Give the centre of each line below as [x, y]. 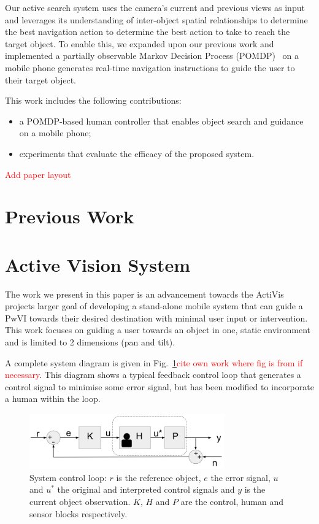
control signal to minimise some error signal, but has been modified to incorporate [159, 386]
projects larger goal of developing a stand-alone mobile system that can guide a [154, 306]
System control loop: [68, 477]
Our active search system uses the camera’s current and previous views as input [155, 7]
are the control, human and [232, 501]
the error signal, [240, 477]
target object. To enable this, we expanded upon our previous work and [140, 43]
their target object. [40, 79]
